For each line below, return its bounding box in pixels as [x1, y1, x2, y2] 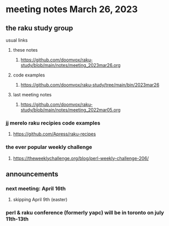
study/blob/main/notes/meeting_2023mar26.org [20, 62, 121, 68]
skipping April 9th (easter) [13, 197, 68, 203]
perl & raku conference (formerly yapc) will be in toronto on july [6, 209, 164, 216]
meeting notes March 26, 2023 [6, 4, 138, 15]
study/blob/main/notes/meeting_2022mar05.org [20, 107, 121, 112]
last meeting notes [13, 92, 52, 97]
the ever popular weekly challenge [6, 143, 92, 150]
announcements [6, 170, 59, 178]
